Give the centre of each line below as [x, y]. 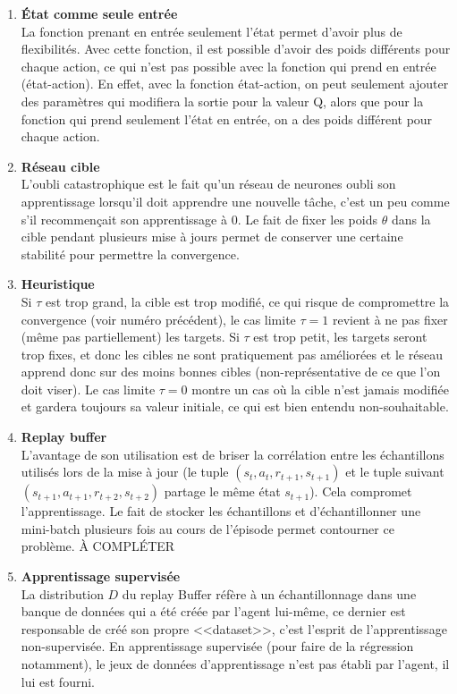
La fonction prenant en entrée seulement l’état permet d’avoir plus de [212, 31]
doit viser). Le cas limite [88, 389]
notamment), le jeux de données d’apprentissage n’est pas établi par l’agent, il [235, 664]
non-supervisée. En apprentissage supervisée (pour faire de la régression [217, 646]
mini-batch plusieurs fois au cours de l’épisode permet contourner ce [207, 528]
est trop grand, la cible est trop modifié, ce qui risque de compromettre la [247, 301]
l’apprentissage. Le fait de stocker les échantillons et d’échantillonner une [221, 511]
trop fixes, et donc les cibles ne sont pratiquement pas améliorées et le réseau [232, 354]
